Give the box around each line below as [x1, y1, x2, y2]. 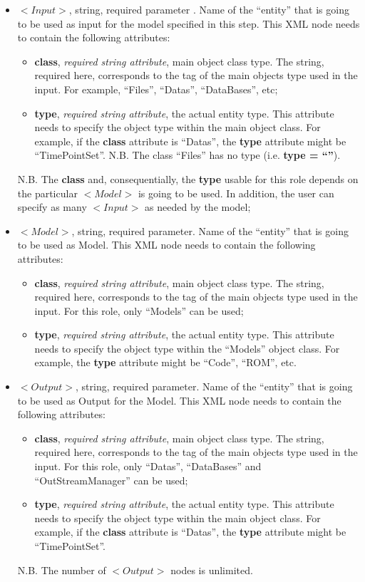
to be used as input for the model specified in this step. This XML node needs [17, 16, 360, 31]
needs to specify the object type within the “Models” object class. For [34, 341, 340, 355]
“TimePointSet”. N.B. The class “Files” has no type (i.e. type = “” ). [34, 147, 341, 162]
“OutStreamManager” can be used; [34, 472, 188, 487]
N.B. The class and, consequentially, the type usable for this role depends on [17, 171, 359, 186]
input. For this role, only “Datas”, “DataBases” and [34, 459, 262, 474]
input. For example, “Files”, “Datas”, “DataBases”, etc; [34, 81, 278, 96]
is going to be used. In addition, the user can [138, 185, 334, 200]
